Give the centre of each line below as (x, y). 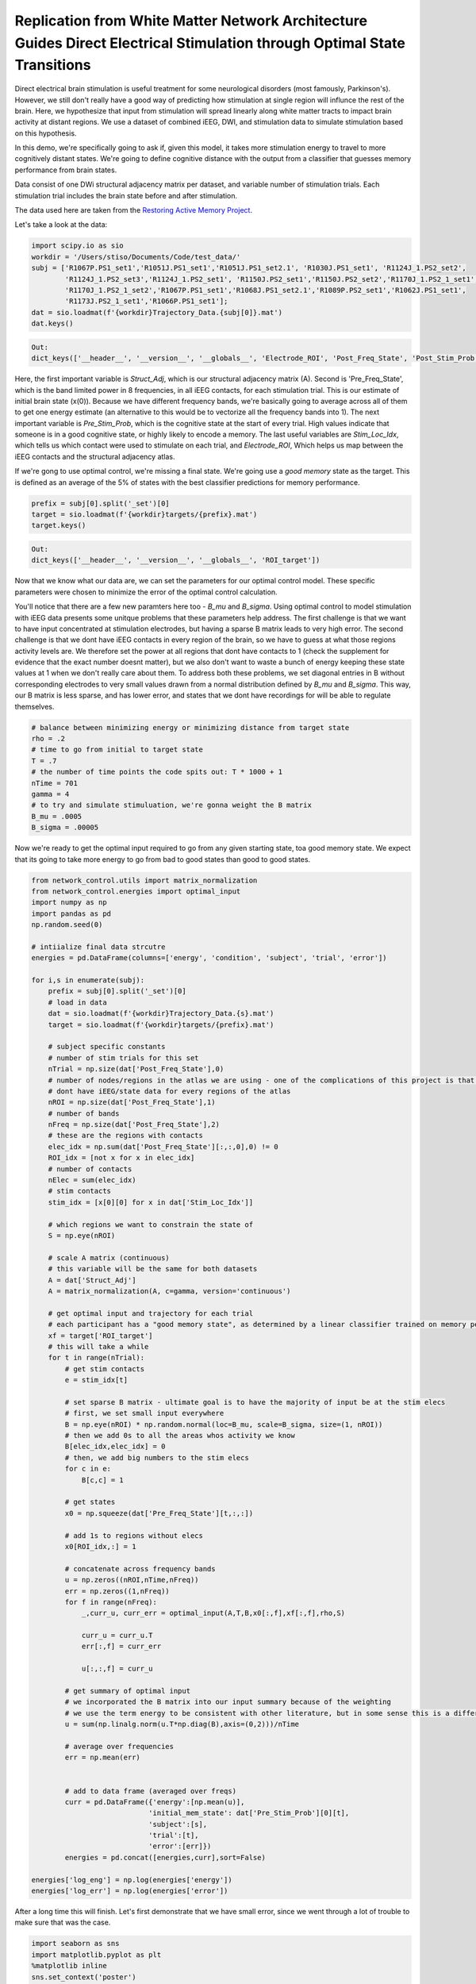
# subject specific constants (107, 1047)
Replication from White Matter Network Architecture (191, 21)
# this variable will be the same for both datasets (153, 1269)
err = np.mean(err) (102, 1757)
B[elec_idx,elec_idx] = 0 (115, 1447)
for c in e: (88, 1469)
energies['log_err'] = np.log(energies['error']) (130, 1891)
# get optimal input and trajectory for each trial (151, 1313)
